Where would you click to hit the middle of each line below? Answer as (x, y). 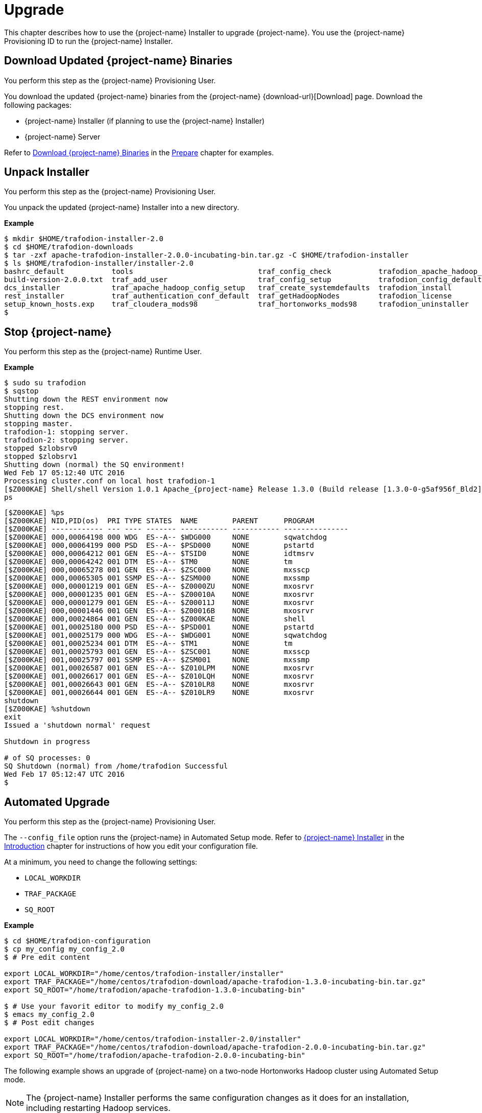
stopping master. (39, 424)
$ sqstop (21, 391)
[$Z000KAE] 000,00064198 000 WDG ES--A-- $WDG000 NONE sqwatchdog (166, 537)
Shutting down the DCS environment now (84, 416)
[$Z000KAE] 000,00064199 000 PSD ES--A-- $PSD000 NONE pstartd (159, 546)
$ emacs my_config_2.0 (50, 1015)
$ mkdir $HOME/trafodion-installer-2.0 (84, 239)
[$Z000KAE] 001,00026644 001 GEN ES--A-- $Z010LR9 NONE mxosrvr (159, 693)
